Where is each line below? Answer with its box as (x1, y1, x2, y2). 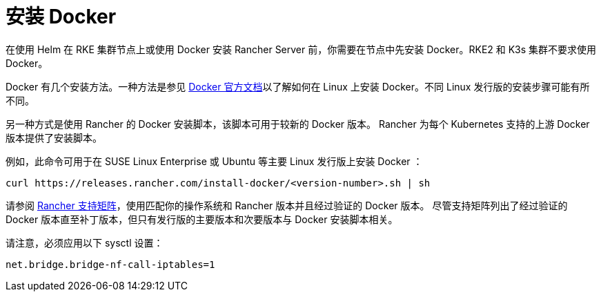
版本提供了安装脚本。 (6, 131, 102, 144)
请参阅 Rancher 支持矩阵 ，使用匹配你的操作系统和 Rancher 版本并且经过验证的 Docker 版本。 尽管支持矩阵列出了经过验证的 (6, 199, 568, 211)
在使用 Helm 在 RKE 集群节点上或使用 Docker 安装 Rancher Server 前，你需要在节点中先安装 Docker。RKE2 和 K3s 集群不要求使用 (6, 43, 597, 55)
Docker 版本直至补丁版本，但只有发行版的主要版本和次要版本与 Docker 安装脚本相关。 (6, 213, 398, 225)
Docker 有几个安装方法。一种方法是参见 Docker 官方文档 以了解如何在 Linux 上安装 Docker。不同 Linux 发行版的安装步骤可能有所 (6, 80, 590, 93)
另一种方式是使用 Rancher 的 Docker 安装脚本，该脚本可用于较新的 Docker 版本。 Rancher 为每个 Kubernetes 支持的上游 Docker (6, 117, 590, 130)
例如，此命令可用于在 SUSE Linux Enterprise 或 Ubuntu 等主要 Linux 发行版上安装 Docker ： (6, 155, 423, 167)
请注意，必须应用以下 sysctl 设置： (6, 236, 164, 249)
